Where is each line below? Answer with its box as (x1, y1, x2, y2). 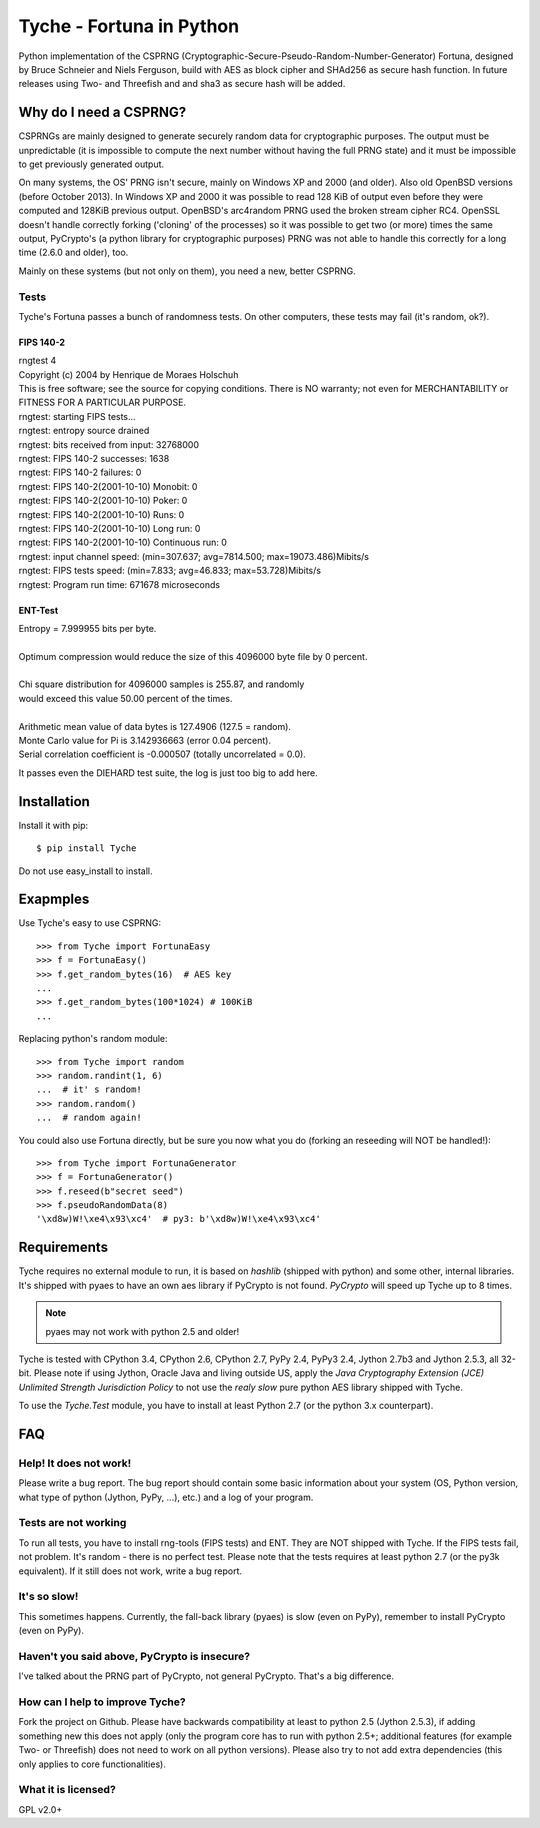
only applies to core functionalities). (18, 1758, 167, 1770)
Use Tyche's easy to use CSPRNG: (18, 917, 162, 929)
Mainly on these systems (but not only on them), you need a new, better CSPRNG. (18, 265, 356, 277)
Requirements (18, 1239, 109, 1256)
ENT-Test (18, 604, 59, 616)
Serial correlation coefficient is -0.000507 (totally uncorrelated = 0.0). (18, 748, 307, 760)
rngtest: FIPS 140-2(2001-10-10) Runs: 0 (18, 508, 185, 520)
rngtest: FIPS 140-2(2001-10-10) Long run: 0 (18, 522, 201, 534)
